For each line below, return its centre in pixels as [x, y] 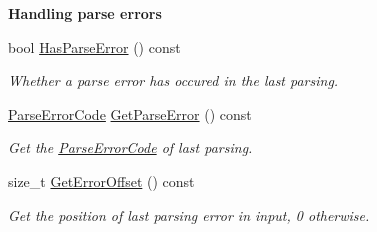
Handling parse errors [85, 13]
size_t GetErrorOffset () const [101, 180]
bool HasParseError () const [94, 46]
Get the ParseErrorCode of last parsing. [130, 147]
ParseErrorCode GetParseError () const [130, 113]
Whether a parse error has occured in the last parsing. [173, 80]
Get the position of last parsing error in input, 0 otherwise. [189, 214]
